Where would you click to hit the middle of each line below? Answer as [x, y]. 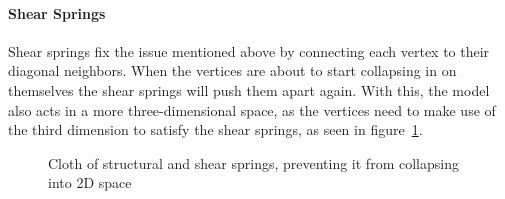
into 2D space [90, 182]
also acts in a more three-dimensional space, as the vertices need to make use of [252, 109]
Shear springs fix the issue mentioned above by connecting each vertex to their [249, 50]
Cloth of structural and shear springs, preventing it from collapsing [253, 162]
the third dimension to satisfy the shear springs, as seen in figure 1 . [215, 129]
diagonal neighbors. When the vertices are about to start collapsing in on [232, 70]
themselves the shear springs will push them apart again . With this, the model [249, 89]
